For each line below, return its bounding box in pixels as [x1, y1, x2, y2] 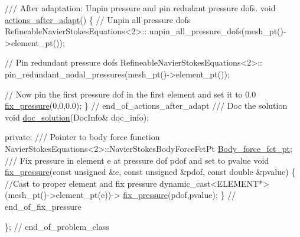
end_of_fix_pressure [5, 200, 81, 212]
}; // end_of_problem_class [5, 220, 109, 232]
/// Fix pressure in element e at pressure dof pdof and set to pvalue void [5, 154, 269, 166]
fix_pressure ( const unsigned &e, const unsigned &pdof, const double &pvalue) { [5, 165, 296, 178]
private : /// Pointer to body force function [5, 131, 160, 143]
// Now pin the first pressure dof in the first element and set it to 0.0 [5, 87, 256, 100]
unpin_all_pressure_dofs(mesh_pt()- [149, 25, 286, 37]
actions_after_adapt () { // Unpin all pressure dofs [5, 13, 191, 25]
